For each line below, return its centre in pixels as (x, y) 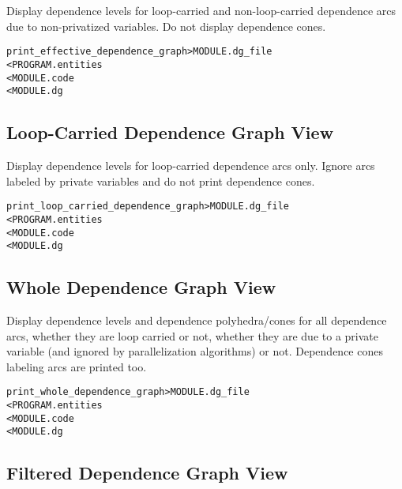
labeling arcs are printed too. (77, 366)
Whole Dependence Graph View (141, 287)
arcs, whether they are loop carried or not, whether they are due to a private (192, 335)
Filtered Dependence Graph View (147, 473)
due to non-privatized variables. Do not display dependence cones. (166, 26)
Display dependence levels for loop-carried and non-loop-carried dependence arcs (201, 10)
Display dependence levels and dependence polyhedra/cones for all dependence (197, 320)
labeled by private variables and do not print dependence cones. (161, 181)
